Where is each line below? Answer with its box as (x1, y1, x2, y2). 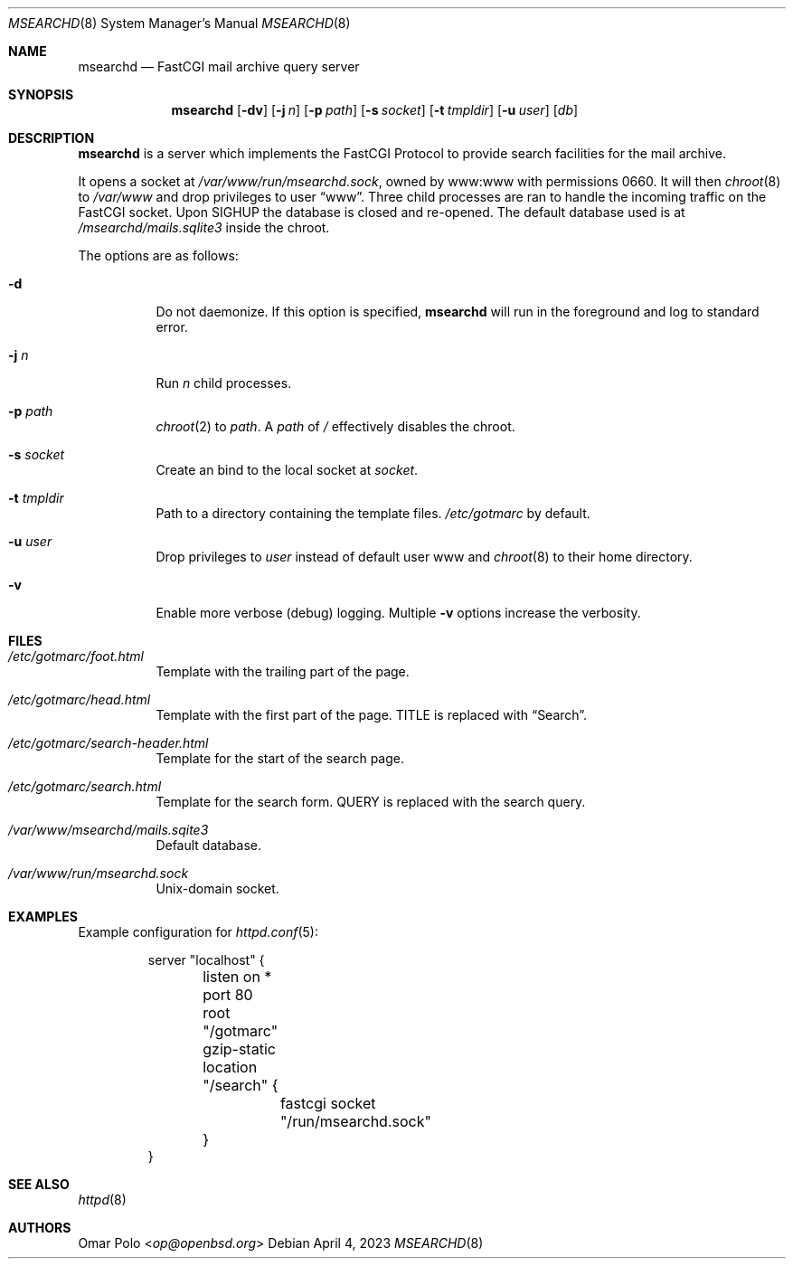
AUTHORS (8, 1220, 71, 1235)
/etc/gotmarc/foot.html (8, 648, 144, 664)
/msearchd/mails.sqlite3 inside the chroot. (78, 220, 330, 235)
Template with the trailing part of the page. (156, 664, 410, 679)
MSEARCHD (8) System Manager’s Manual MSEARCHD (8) (8, 15, 351, 31)
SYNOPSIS (8, 87, 74, 102)
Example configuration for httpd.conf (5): (78, 924, 318, 940)
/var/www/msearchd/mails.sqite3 (8, 822, 209, 837)
